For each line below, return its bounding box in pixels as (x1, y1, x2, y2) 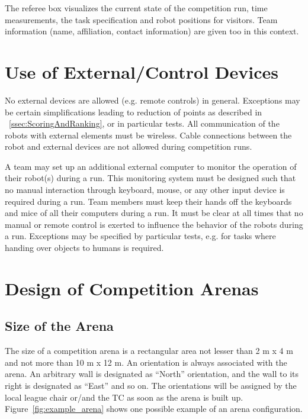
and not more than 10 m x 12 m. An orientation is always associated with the (5, 356, 287, 368)
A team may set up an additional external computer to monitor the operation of (5, 160, 297, 172)
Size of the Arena (5, 317, 114, 335)
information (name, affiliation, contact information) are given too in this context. (5, 25, 299, 37)
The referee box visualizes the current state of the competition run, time (5, 2, 268, 14)
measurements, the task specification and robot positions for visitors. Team (5, 13, 278, 25)
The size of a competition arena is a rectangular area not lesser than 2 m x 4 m (5, 344, 293, 357)
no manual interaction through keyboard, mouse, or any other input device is (5, 183, 285, 196)
